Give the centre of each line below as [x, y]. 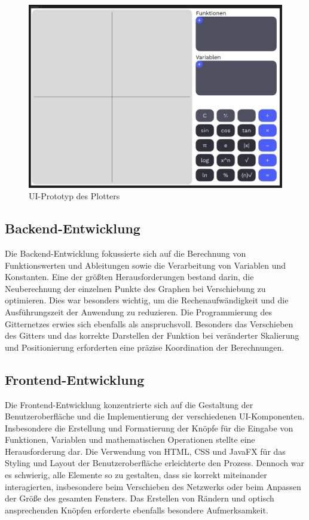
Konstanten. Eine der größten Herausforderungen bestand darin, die [129, 277]
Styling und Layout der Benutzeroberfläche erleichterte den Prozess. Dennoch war [154, 463]
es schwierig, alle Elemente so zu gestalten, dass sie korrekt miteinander [136, 475]
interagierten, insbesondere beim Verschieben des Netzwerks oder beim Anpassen [153, 486]
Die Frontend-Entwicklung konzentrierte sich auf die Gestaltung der [129, 404]
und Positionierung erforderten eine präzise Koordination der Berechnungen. [145, 347]
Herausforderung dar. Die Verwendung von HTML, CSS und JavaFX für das [145, 451]
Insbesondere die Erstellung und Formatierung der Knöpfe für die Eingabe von [149, 428]
